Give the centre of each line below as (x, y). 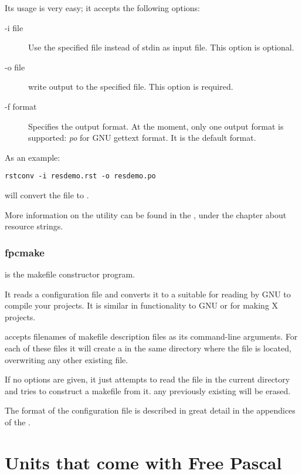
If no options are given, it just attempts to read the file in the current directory (147, 379)
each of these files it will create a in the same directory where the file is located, (148, 348)
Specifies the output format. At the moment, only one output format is (156, 126)
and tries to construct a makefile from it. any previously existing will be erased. (148, 390)
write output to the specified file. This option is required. (131, 87)
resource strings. (34, 226)
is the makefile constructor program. (70, 274)
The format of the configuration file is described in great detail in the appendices (150, 410)
